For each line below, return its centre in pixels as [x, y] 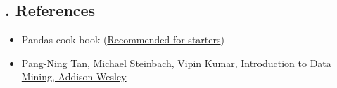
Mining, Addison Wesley [74, 76]
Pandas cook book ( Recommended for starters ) [123, 39]
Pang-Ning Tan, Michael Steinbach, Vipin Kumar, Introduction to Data [176, 63]
